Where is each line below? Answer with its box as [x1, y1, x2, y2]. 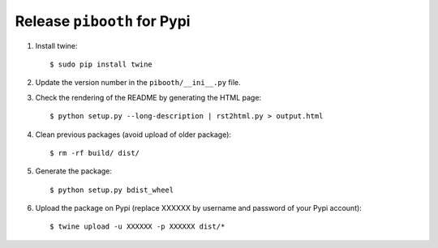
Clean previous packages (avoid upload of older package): [35, 130, 231, 139]
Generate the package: [35, 166, 113, 176]
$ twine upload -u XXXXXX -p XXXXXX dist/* [49, 222, 225, 231]
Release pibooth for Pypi [15, 12, 191, 30]
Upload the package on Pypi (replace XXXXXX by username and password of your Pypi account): [35, 203, 363, 213]
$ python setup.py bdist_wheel [49, 185, 174, 195]
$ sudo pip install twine [49, 59, 153, 69]
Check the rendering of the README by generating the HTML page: [35, 92, 262, 102]
